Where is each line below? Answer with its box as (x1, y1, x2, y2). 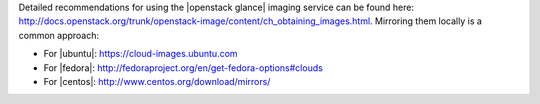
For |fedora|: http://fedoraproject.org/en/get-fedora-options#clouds (43, 61, 324, 74)
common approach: (18, 29, 100, 41)
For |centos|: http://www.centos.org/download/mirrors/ (43, 75, 271, 87)
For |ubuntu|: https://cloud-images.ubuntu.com (43, 48, 239, 60)
